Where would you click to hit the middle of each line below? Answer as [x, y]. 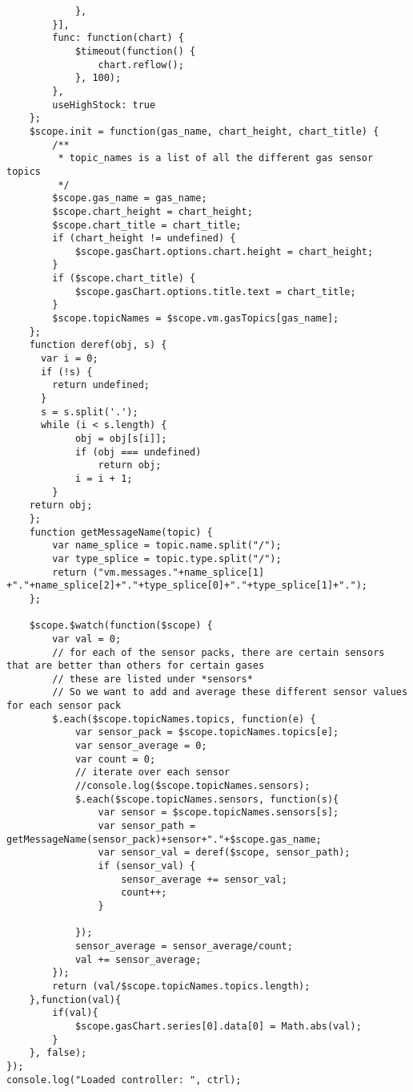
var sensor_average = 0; [141, 746]
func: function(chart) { [118, 38]
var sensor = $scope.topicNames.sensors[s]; [219, 813]
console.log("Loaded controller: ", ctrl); [124, 1080]
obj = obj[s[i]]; [121, 439]
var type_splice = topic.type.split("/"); [167, 558]
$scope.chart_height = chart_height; [152, 211]
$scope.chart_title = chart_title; [147, 225]
